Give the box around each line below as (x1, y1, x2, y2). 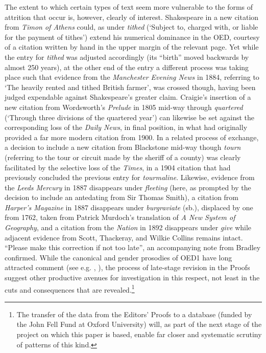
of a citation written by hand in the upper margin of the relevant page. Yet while (5, 41, 259, 52)
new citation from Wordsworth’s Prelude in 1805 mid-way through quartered (5, 101, 243, 112)
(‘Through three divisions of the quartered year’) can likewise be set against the (5, 112, 255, 122)
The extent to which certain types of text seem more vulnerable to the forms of (5, 2, 253, 12)
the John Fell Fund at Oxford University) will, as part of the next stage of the (16, 319, 262, 329)
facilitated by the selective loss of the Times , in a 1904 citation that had (5, 162, 231, 172)
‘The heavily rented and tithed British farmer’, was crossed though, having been (5, 81, 256, 92)
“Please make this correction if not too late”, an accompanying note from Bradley (5, 242, 261, 253)
